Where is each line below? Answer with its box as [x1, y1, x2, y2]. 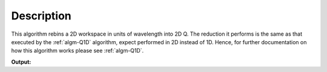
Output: [11, 58, 31, 65]
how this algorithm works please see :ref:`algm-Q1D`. [11, 47, 144, 54]
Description [11, 9, 72, 22]
